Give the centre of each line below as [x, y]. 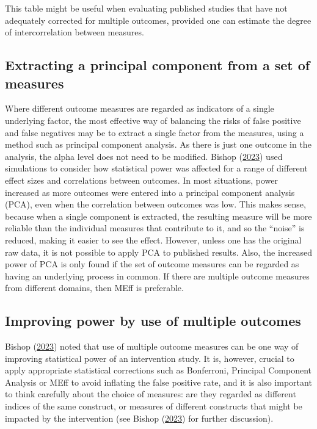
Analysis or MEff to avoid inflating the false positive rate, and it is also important [158, 382]
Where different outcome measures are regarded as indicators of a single [140, 108]
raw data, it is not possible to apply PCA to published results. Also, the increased [158, 252]
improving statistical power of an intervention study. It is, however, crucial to [150, 358]
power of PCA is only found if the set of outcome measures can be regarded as [152, 264]
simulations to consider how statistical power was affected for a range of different [156, 168]
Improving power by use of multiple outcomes [153, 321]
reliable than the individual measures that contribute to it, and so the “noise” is [155, 228]
